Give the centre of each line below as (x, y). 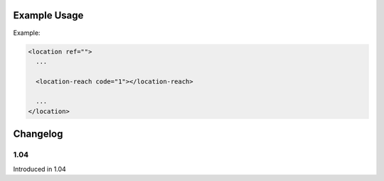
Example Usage (48, 15)
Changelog (38, 134)
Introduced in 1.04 (40, 169)
